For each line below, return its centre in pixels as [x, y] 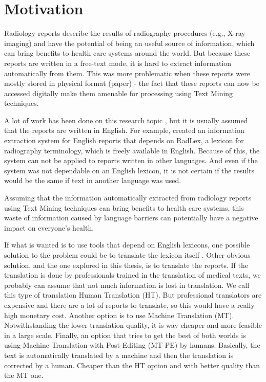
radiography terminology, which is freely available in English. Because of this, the [132, 150]
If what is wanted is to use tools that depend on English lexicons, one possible [127, 245]
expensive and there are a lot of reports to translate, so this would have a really [129, 305]
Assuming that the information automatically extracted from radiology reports [128, 198]
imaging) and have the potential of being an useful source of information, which [129, 43]
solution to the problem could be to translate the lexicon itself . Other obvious [127, 255]
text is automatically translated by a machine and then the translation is [119, 355]
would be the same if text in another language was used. [93, 180]
